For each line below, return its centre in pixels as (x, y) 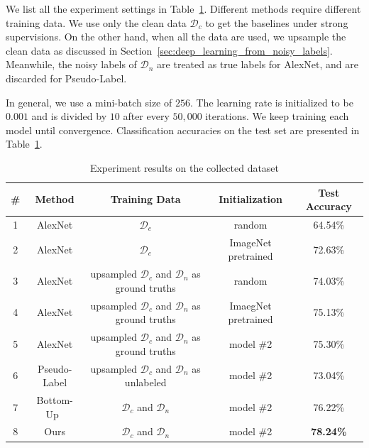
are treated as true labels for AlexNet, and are (258, 64)
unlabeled (145, 382)
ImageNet (250, 242)
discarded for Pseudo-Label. (66, 78)
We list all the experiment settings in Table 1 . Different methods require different (183, 9)
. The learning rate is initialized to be (271, 102)
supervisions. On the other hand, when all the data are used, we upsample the (176, 37)
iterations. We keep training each (277, 116)
